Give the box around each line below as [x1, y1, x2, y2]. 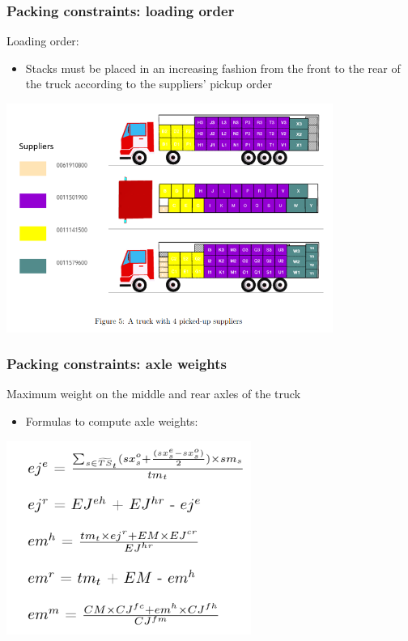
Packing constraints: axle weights [6, 354, 227, 374]
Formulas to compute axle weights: [25, 413, 198, 430]
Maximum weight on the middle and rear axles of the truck [6, 385, 301, 402]
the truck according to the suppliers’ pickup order [25, 75, 273, 92]
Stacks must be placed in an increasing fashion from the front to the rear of [25, 59, 401, 76]
